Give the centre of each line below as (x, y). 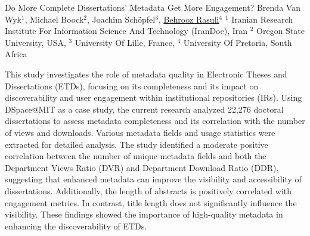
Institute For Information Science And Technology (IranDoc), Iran (126, 31)
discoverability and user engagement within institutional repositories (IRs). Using (154, 97)
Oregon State (281, 31)
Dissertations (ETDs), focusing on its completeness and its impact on (132, 86)
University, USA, (35, 42)
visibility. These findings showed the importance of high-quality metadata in (144, 214)
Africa (16, 54)
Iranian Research (262, 19)
